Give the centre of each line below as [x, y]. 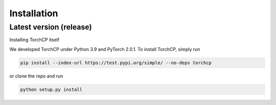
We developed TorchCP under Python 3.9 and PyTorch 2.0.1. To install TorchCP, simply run [105, 49]
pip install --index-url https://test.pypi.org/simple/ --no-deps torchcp [116, 63]
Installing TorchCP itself [34, 40]
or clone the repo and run [36, 76]
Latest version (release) [51, 27]
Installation [34, 13]
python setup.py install [51, 89]
